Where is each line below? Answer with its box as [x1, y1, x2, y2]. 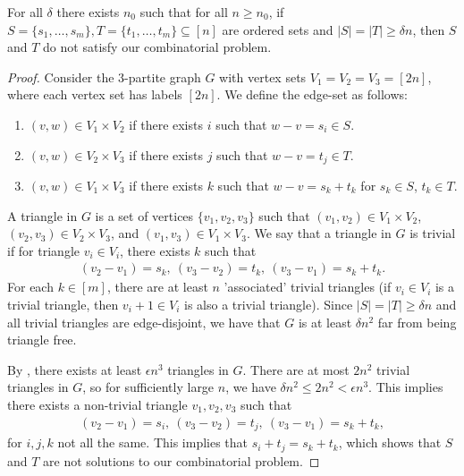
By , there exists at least [7, 360, 142, 378]
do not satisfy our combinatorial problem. [43, 38, 272, 56]
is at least [298, 312, 352, 331]
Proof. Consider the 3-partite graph [7, 67, 201, 86]
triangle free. [7, 330, 77, 349]
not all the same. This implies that [57, 433, 249, 452]
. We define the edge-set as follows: [216, 85, 408, 104]
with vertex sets [219, 67, 307, 86]
